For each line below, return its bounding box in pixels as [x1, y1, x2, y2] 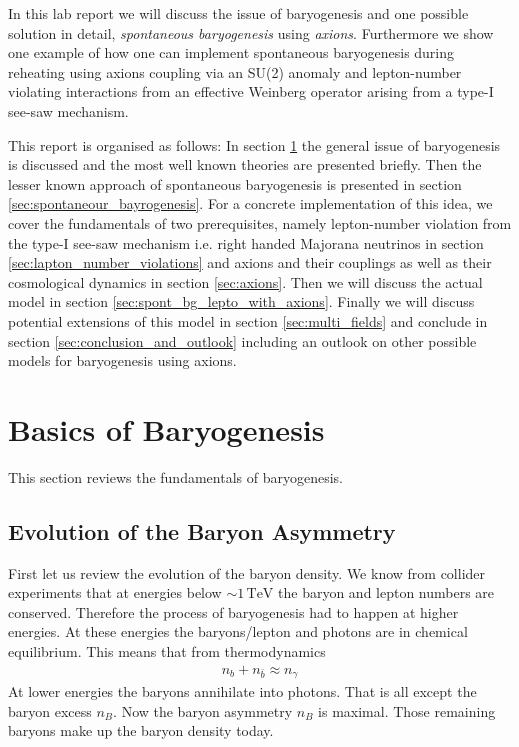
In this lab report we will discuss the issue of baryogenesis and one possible [8, 3, 469, 23]
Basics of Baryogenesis [8, 408, 325, 449]
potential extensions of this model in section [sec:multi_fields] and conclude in [8, 310, 488, 331]
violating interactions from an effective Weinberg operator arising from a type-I [8, 81, 494, 102]
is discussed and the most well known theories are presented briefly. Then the [8, 154, 482, 175]
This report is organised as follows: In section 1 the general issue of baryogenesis [8, 134, 501, 155]
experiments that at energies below [8, 582, 222, 603]
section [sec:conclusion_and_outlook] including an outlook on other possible [8, 330, 477, 351]
